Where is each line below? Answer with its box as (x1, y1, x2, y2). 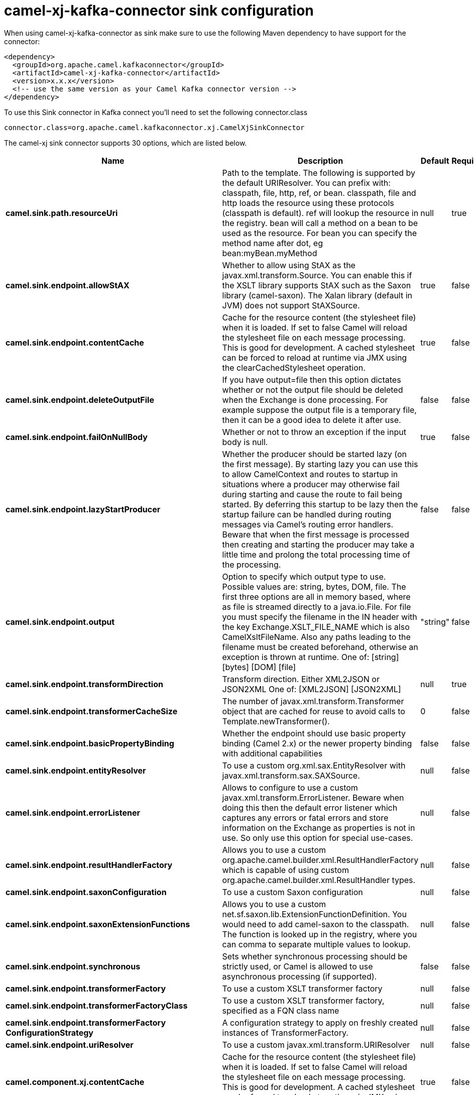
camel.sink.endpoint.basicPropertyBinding (6, 738, 174, 748)
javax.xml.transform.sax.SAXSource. (222, 770, 360, 781)
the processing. (222, 559, 281, 570)
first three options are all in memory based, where (222, 591, 411, 602)
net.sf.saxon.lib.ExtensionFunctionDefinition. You (222, 909, 407, 919)
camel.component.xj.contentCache (6, 1076, 145, 1087)
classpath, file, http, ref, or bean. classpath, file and (222, 187, 416, 198)
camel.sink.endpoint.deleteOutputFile (6, 394, 154, 405)
